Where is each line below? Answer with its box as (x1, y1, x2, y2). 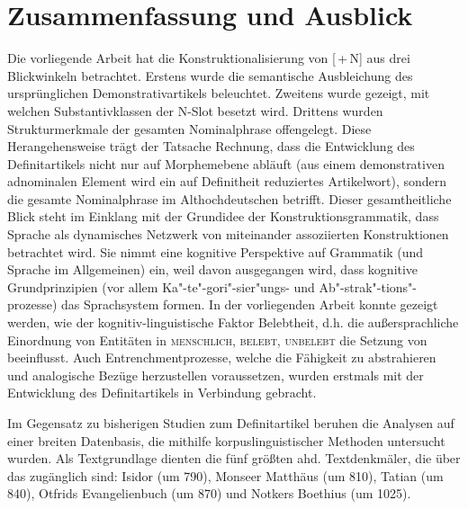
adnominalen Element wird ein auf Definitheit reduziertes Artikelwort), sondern (7, 172, 447, 191)
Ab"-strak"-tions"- (319, 277, 417, 296)
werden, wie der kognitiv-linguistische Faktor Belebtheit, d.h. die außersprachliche (7, 313, 459, 332)
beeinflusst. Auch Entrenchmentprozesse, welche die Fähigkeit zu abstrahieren (7, 348, 436, 367)
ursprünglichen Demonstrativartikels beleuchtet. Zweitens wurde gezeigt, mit (7, 84, 430, 103)
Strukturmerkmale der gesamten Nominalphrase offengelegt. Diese (7, 119, 372, 138)
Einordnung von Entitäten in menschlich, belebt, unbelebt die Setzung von (7, 330, 427, 349)
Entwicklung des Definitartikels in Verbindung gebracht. (7, 383, 317, 402)
